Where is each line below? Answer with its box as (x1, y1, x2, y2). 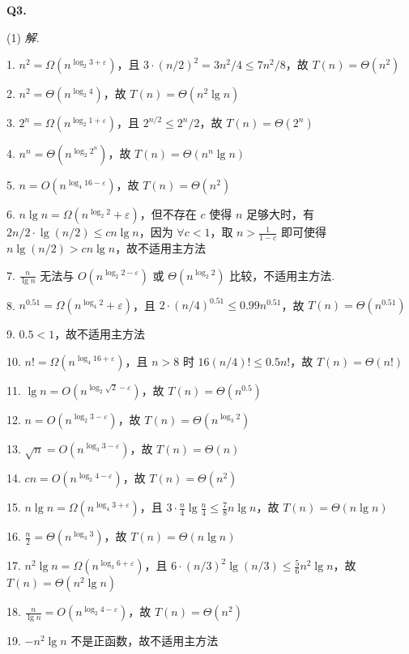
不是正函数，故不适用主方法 (70, 632, 219, 649)
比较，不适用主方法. (229, 266, 335, 283)
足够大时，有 (245, 206, 314, 223)
